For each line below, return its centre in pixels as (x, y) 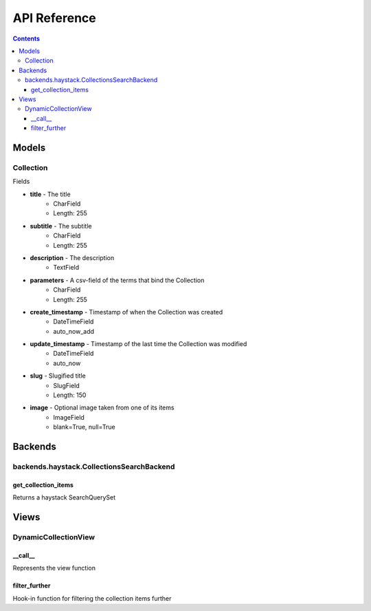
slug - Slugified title (58, 376)
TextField (66, 268)
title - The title (50, 194)
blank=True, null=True (85, 427)
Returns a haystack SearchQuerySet (64, 497)
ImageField (69, 417)
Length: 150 (70, 395)
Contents (26, 39)
